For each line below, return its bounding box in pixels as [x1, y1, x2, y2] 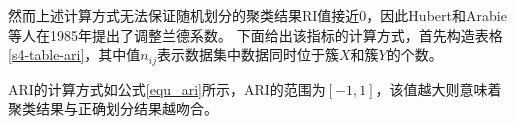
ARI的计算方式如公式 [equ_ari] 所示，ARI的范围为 [8, 78, 326, 99]
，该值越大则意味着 [375, 78, 502, 99]
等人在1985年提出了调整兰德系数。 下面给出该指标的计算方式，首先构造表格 [8, 24, 503, 45]
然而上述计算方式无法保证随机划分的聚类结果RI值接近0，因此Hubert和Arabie [8, 5, 507, 25]
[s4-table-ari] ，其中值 [8, 44, 141, 65]
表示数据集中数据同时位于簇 [156, 44, 339, 65]
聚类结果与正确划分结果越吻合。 [8, 98, 218, 119]
